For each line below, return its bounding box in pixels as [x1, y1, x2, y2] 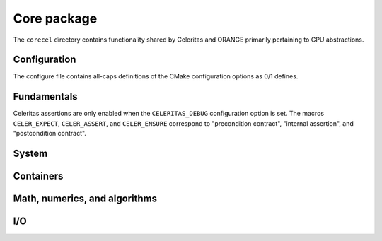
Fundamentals [13, 90, 78, 102]
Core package [13, 11, 98, 26]
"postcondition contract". [13, 129, 86, 138]
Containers [13, 170, 64, 182]
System [13, 147, 48, 159]
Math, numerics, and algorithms [13, 192, 158, 204]
